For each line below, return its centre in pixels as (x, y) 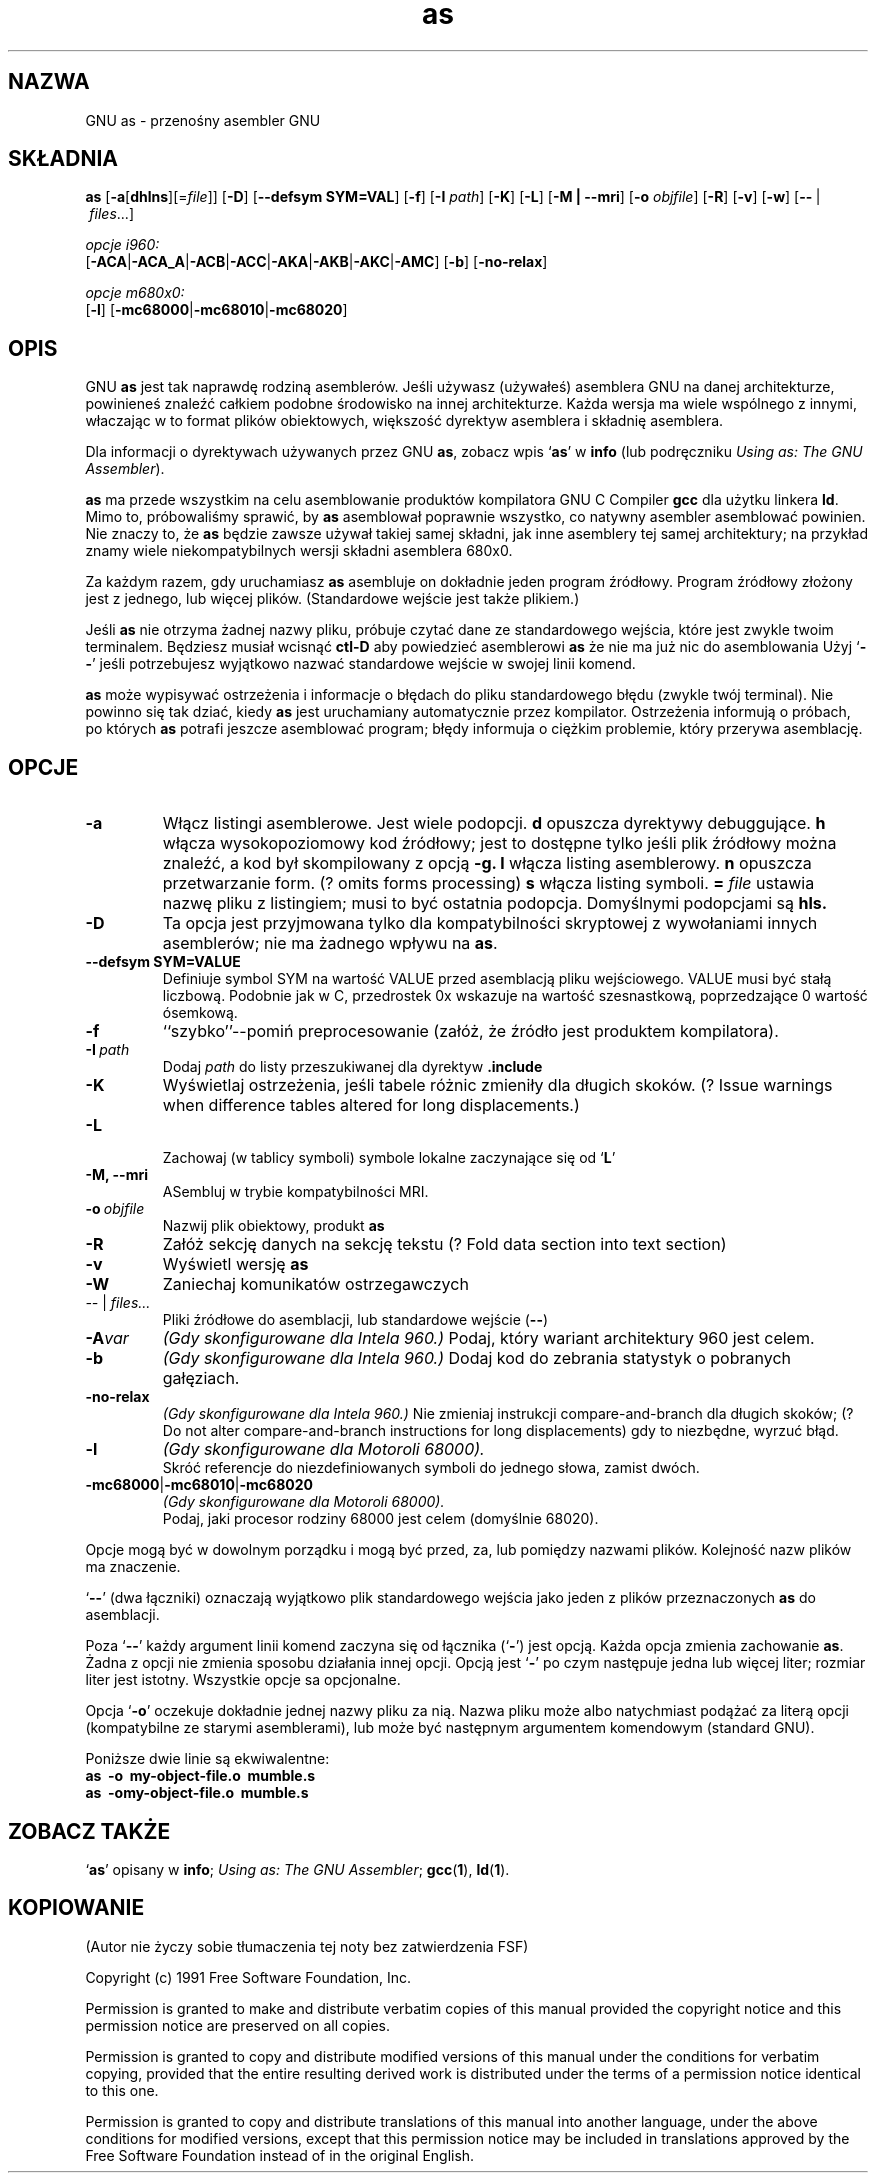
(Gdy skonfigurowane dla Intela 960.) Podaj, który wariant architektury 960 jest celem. (488, 1338)
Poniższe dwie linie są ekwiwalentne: (207, 1759)
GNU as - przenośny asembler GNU (203, 120)
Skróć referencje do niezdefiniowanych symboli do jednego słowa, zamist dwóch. (431, 1468)
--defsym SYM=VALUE (163, 962)
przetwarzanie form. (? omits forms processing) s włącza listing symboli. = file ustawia (488, 883)
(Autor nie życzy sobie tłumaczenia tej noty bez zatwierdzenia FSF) (307, 1946)
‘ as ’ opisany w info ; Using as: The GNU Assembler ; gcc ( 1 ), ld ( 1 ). (297, 1869)
